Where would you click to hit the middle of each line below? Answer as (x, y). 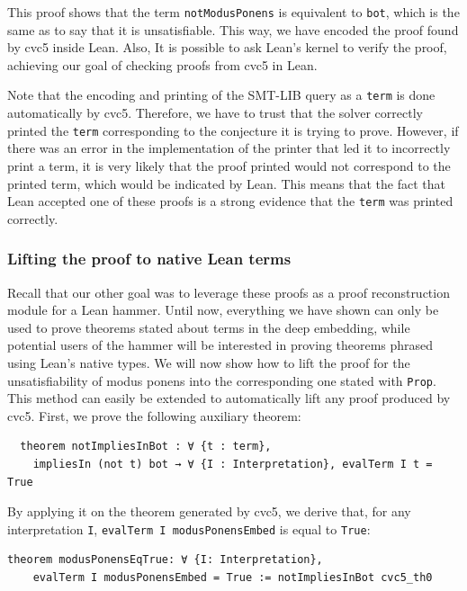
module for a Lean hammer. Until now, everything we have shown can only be (223, 310)
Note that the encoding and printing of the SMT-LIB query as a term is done (221, 95)
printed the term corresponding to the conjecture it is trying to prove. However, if (233, 130)
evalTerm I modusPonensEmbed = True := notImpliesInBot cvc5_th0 (233, 578)
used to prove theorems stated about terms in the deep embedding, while (209, 327)
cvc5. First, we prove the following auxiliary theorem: (154, 415)
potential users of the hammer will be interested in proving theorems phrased (220, 345)
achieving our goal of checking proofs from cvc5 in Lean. (162, 64)
